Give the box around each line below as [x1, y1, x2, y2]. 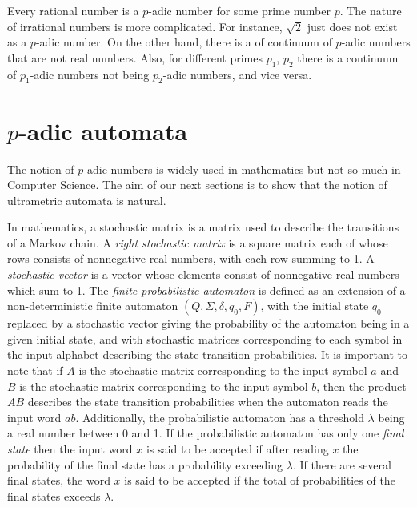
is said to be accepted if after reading [146, 441, 329, 457]
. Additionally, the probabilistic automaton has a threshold [75, 408, 364, 425]
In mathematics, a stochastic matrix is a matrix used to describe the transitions [7, 219, 399, 235]
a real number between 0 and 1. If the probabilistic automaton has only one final [7, 425, 404, 441]
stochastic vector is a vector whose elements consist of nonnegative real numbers [7, 266, 399, 283]
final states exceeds [7, 487, 101, 504]
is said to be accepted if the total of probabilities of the [124, 472, 395, 489]
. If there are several [292, 456, 391, 473]
